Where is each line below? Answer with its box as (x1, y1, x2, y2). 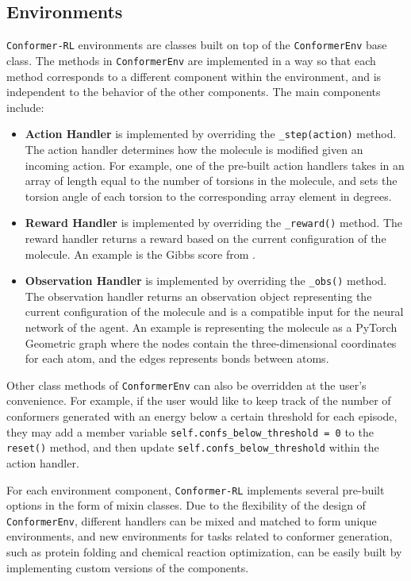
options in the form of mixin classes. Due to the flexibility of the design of (6, 497, 366, 514)
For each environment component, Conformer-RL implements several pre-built (6, 481, 385, 498)
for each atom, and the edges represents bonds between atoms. (25, 350, 329, 367)
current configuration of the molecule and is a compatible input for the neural (25, 303, 404, 320)
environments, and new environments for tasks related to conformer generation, (6, 528, 393, 544)
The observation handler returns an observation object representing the (25, 287, 372, 304)
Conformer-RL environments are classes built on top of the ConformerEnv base (6, 37, 387, 53)
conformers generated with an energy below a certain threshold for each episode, (6, 408, 398, 425)
